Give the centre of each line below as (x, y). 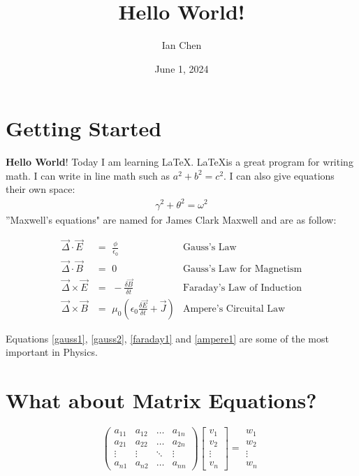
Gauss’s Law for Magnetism (242, 269)
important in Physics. (52, 352)
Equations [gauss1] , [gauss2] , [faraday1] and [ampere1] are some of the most (167, 338)
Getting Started (84, 128)
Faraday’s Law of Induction (242, 288)
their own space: (41, 189)
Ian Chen (182, 45)
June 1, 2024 (182, 68)
